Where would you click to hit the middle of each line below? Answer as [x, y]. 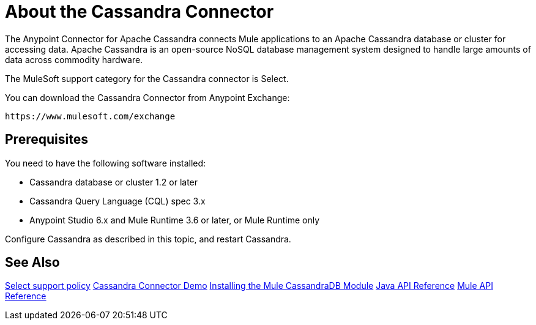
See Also [32, 263]
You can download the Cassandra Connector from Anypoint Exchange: [147, 97]
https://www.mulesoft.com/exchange [90, 116]
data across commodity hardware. [74, 59]
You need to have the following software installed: [106, 163]
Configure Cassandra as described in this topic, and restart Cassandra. [148, 239]
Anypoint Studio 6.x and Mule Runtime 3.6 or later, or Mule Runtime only [175, 220]
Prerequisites [47, 140]
